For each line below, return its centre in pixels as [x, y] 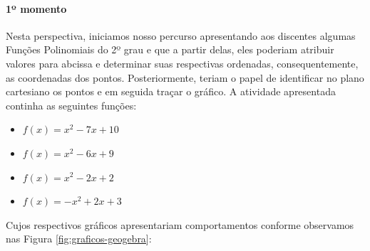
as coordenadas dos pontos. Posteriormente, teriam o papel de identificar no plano [185, 77]
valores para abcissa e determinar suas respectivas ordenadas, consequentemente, [182, 63]
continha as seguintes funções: [71, 105]
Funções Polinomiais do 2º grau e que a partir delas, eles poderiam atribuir [170, 49]
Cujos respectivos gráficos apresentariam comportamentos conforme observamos [180, 224]
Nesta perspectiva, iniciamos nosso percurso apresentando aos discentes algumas [181, 35]
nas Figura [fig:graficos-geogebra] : [79, 239]
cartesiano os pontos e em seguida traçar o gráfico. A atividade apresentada [171, 91]
